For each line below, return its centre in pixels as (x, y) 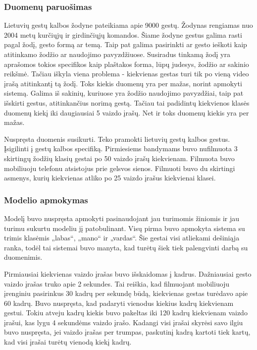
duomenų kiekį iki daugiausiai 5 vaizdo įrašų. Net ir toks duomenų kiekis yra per (127, 112)
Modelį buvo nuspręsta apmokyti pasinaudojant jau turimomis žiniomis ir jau (122, 218)
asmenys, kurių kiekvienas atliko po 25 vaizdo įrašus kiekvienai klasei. (110, 178)
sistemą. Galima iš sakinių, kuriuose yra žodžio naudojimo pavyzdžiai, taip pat (124, 93)
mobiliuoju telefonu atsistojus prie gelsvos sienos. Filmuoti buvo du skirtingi (120, 168)
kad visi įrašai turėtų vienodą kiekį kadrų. (68, 342)
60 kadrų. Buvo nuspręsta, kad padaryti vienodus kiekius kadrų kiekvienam (119, 303)
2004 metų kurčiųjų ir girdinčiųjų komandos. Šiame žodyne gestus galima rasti (123, 34)
